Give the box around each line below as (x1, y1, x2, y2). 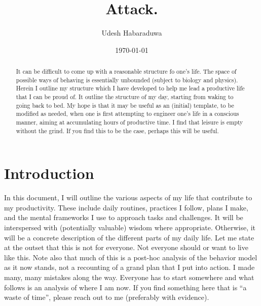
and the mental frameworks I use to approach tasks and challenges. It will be (4, 212, 243, 223)
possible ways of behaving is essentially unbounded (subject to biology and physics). (16, 75, 238, 84)
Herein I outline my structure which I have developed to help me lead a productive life (16, 84, 245, 93)
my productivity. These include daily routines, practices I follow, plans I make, (4, 202, 248, 212)
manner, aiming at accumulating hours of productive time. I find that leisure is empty (16, 118, 243, 127)
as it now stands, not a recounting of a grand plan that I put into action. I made (4, 262, 255, 272)
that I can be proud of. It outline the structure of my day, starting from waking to (16, 93, 234, 101)
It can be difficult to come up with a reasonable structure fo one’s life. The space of (16, 67, 237, 76)
